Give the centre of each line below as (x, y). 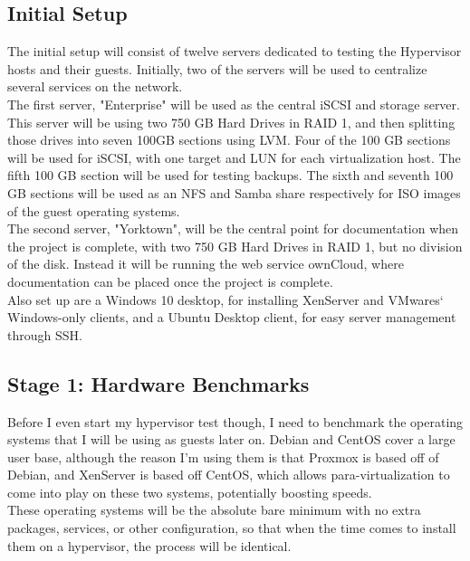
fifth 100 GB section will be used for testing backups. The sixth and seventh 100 (230, 175)
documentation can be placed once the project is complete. (170, 281)
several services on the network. (95, 86)
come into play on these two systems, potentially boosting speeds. (190, 492)
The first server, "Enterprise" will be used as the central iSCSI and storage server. (234, 104)
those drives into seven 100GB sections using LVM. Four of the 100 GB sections (229, 140)
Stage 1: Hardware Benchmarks (158, 383)
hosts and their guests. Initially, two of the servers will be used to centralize (217, 68)
